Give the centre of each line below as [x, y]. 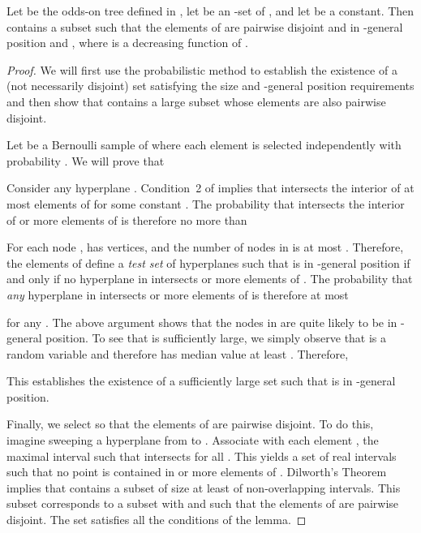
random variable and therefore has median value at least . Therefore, [178, 353]
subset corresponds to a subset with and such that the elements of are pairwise [203, 503]
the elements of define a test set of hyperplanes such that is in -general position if [208, 262]
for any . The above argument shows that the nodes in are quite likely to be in [202, 322]
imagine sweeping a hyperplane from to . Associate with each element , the [193, 440]
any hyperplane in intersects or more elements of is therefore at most [178, 294]
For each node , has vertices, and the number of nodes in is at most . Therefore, [205, 247]
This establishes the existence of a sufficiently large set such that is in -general [201, 381]
